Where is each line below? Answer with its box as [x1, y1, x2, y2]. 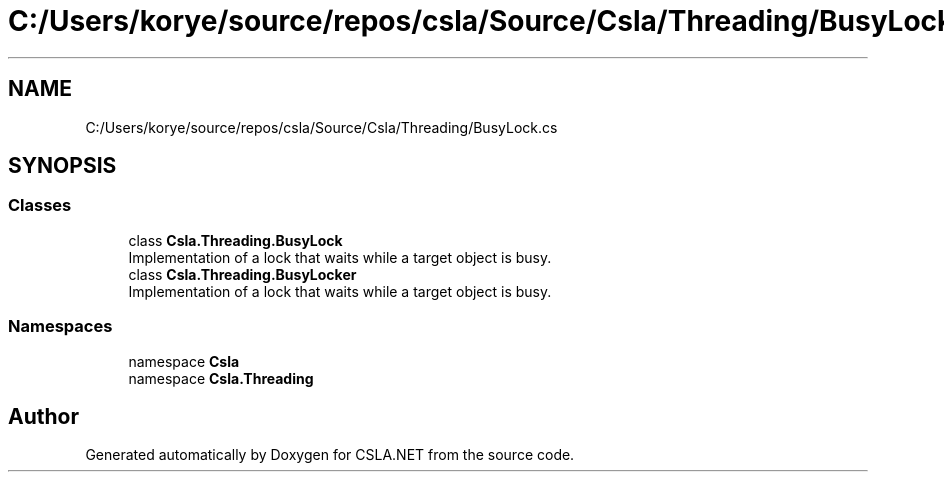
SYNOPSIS [8, 153, 117, 179]
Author [8, 403, 79, 429]
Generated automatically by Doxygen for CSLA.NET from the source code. [85, 446, 575, 464]
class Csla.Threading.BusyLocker [128, 265, 357, 283]
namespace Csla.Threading [128, 369, 314, 387]
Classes [8, 195, 72, 216]
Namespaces [8, 316, 113, 337]
